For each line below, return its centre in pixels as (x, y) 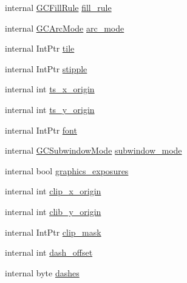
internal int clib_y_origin (53, 211)
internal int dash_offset (49, 252)
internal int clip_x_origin (53, 191)
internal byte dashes (42, 272)
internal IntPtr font (41, 130)
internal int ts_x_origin (50, 89)
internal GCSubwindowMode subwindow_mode (93, 150)
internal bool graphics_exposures (67, 170)
